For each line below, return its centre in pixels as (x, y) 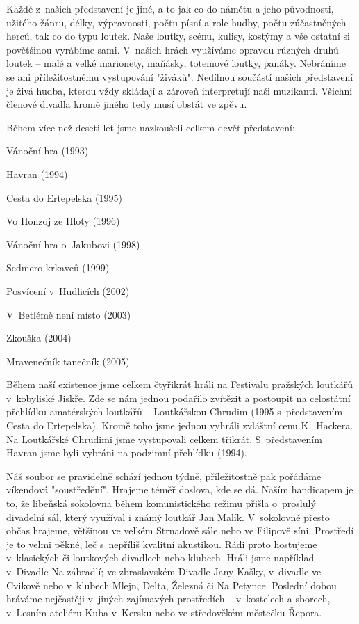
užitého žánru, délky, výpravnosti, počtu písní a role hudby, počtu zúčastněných (176, 22)
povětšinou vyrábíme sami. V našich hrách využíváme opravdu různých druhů (173, 49)
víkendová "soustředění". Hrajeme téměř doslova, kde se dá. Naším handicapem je (180, 489)
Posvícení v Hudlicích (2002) (68, 290)
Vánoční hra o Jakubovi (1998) (73, 244)
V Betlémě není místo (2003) (69, 314)
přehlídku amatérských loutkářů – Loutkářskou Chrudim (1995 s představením (175, 411)
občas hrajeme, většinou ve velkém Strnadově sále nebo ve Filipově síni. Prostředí (180, 530)
